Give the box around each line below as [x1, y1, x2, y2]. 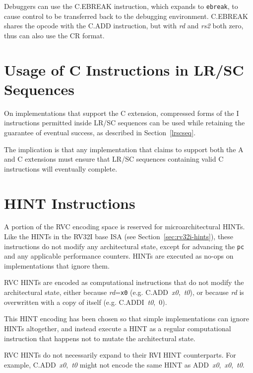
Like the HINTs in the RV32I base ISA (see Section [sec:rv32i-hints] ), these [4, 231, 234, 242]
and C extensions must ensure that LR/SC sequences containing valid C [4, 154, 224, 164]
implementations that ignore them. [4, 260, 110, 271]
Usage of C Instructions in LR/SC [4, 59, 244, 80]
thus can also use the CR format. [4, 30, 105, 40]
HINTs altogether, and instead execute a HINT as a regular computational [4, 323, 231, 333]
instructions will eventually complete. [4, 163, 118, 174]
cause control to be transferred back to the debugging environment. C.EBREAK [4, 10, 248, 21]
